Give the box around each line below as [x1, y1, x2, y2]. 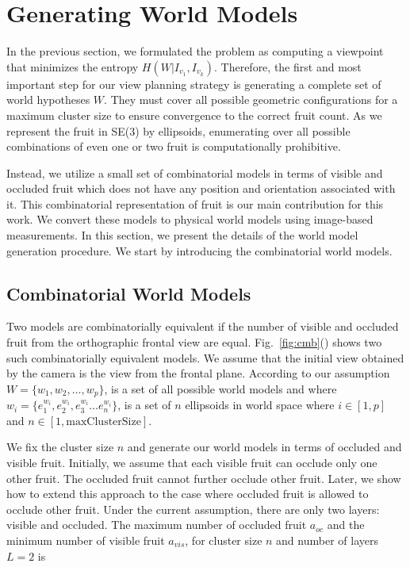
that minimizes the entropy [6, 58, 139, 75]
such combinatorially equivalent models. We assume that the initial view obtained [6, 349, 404, 366]
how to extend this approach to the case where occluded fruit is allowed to [6, 485, 369, 502]
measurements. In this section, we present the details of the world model [6, 227, 358, 243]
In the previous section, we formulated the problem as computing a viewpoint [6, 43, 384, 59]
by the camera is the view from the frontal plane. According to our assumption [6, 365, 390, 381]
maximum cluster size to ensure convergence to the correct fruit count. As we [6, 106, 382, 123]
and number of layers [276, 532, 378, 549]
